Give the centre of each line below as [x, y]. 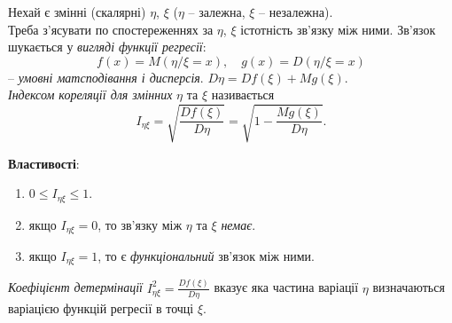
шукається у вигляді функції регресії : [107, 47]
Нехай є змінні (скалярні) [77, 12]
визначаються [409, 287]
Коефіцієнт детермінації [75, 287]
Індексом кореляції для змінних [90, 95]
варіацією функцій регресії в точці [101, 307]
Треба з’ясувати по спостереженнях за [111, 29]
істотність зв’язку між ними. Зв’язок [338, 29]
